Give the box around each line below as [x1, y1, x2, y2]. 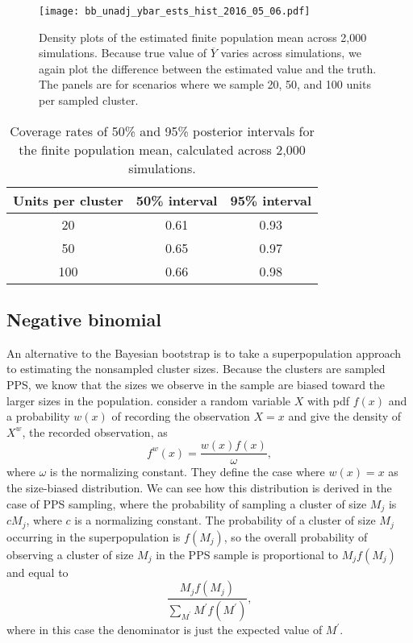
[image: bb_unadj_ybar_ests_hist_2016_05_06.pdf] [39, 6, 311, 17]
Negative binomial [6, 307, 161, 332]
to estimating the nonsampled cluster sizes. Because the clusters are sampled [6, 360, 386, 377]
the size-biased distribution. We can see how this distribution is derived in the [6, 479, 392, 496]
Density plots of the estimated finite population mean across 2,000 [39, 28, 367, 45]
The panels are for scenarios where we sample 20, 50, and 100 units [39, 76, 371, 93]
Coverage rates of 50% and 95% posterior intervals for [10, 121, 315, 140]
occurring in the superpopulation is [6, 528, 181, 545]
